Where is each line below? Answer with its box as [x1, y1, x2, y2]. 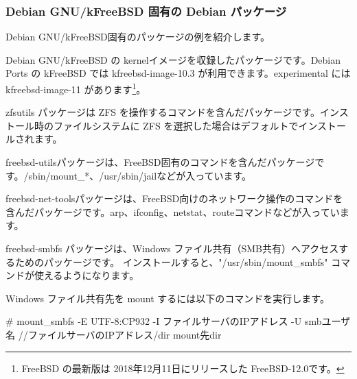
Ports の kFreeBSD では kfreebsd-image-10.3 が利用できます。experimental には [5, 66, 351, 80]
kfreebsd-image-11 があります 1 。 [5, 80, 146, 96]
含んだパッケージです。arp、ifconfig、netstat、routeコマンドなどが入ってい [5, 204, 340, 219]
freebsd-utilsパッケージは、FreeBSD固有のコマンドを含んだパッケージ [5, 155, 315, 169]
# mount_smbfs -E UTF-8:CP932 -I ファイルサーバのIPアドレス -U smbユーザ [5, 314, 351, 328]
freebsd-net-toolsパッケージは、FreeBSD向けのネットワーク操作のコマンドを [5, 191, 343, 206]
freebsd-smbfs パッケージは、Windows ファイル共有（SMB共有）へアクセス [5, 241, 339, 255]
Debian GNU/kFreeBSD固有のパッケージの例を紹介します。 [5, 29, 270, 44]
